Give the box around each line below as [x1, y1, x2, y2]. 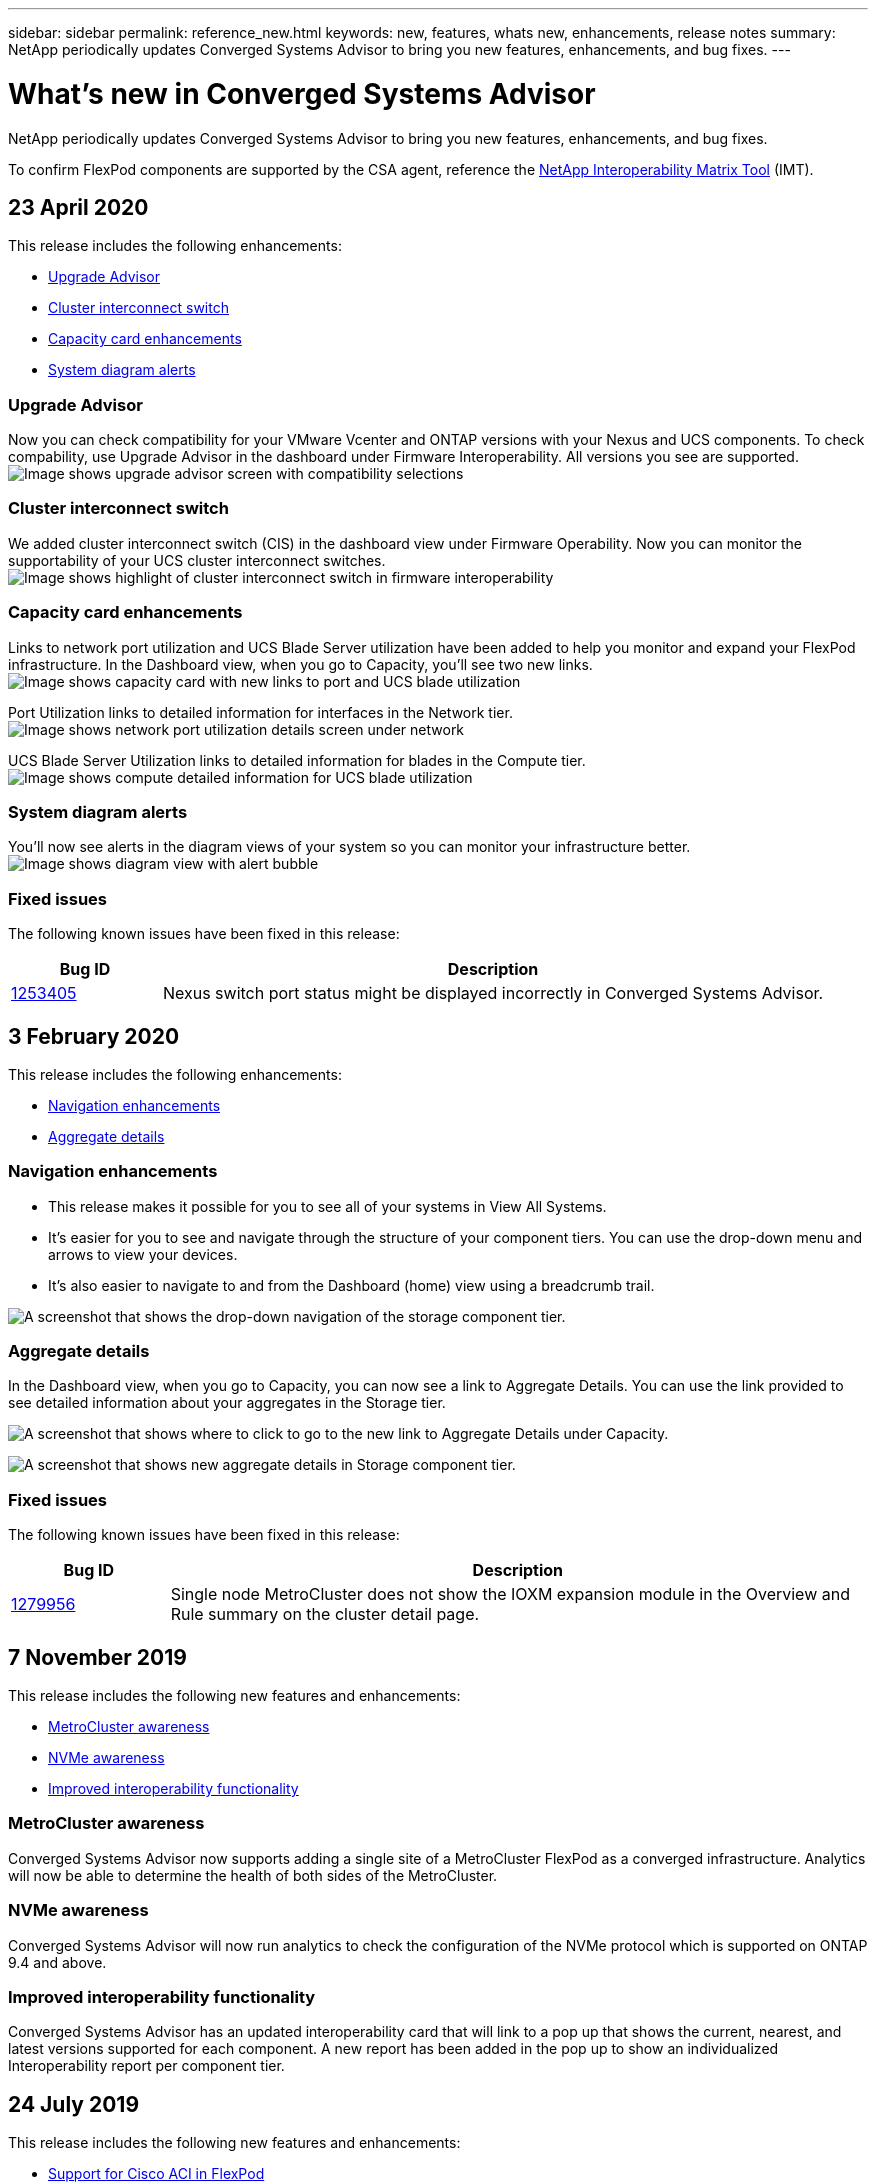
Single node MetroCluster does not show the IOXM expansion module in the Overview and [170, 1584, 850, 1605]
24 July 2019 [8, 2091, 140, 2117]
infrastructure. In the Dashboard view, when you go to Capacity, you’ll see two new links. [8, 655, 593, 673]
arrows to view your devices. [48, 1245, 238, 1263]
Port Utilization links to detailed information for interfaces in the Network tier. [8, 703, 513, 721]
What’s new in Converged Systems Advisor [8, 76, 596, 111]
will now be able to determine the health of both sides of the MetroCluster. [8, 1866, 498, 1884]
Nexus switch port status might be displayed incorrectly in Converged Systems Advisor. [162, 983, 824, 1004]
